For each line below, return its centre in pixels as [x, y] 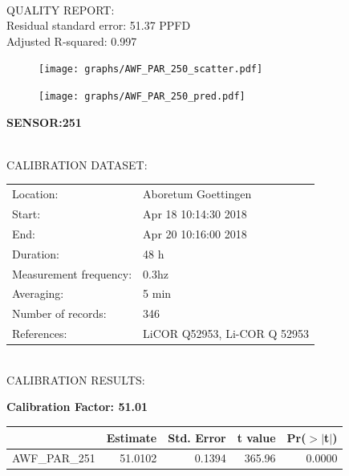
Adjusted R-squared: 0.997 [72, 41]
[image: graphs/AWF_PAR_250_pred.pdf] [142, 97]
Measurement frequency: [72, 273]
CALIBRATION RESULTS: [76, 379]
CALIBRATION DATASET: [77, 164]
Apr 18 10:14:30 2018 [195, 214]
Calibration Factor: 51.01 [77, 407]
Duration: [36, 253]
